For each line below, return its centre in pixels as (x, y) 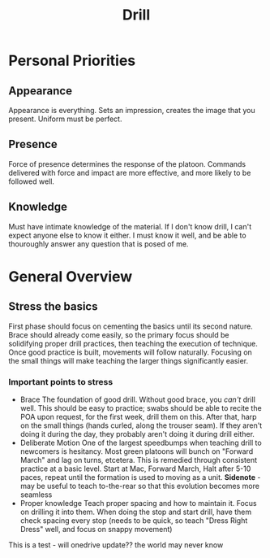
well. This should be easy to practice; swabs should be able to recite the (141, 408)
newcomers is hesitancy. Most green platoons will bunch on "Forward (137, 451)
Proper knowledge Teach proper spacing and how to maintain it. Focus (138, 503)
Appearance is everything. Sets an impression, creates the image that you (132, 110)
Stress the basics (53, 307)
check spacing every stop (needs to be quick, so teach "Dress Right (134, 520)
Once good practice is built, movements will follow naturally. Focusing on (131, 352)
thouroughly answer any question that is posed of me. (99, 244)
